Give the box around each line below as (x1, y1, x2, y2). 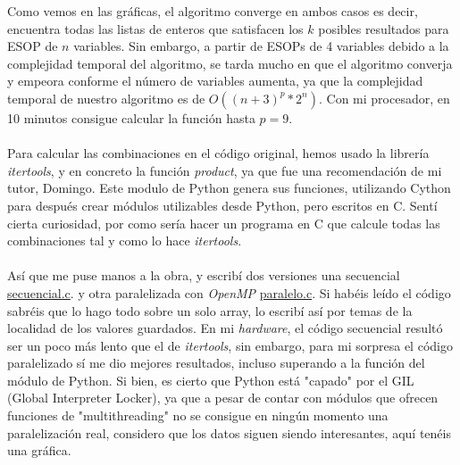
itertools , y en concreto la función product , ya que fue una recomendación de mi (7, 161, 442, 179)
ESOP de (7, 37, 58, 55)
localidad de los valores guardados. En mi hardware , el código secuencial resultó (7, 319, 443, 337)
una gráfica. (7, 441, 71, 460)
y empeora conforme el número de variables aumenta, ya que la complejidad (7, 71, 423, 90)
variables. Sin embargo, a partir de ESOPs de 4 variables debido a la (73, 37, 449, 55)
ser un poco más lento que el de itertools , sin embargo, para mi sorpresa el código (7, 336, 453, 354)
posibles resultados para (318, 19, 449, 37)
